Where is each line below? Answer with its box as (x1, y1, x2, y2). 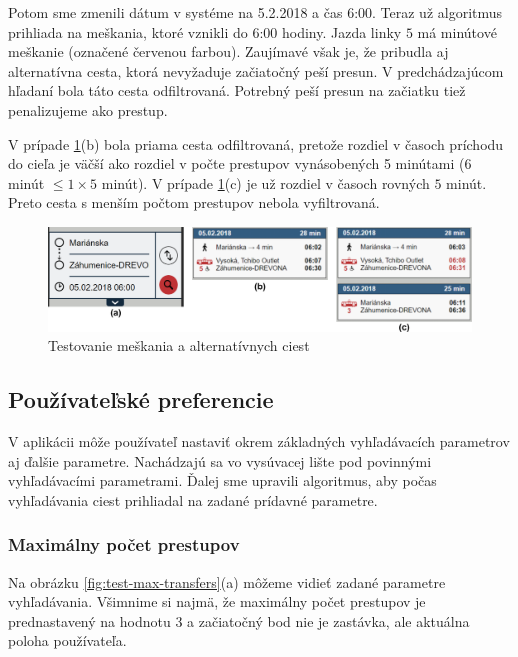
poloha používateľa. (8, 630, 127, 651)
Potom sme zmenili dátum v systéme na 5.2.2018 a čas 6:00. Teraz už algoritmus (8, 2, 503, 22)
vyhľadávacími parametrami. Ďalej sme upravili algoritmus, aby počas (8, 470, 437, 491)
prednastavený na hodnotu (8, 610, 171, 631)
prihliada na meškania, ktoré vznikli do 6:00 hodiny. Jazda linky (8, 21, 402, 42)
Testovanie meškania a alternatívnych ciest (48, 335, 310, 356)
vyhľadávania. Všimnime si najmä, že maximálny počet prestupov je (8, 591, 426, 612)
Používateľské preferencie (8, 384, 274, 415)
